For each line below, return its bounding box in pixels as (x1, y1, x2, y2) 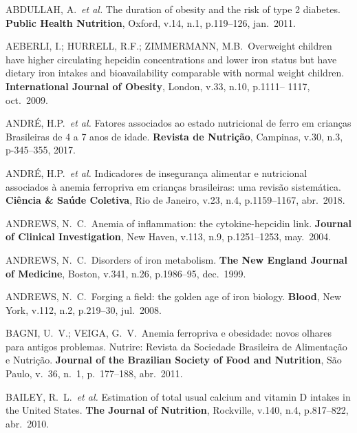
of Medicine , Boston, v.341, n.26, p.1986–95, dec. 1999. (6, 266, 246, 280)
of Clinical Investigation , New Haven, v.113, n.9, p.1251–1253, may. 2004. (6, 229, 332, 244)
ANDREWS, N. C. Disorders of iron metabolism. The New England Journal (6, 252, 347, 266)
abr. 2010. (6, 416, 50, 430)
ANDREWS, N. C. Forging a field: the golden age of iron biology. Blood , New (6, 289, 342, 304)
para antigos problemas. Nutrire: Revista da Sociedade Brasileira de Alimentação (6, 339, 347, 353)
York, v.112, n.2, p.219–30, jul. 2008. (6, 302, 162, 317)
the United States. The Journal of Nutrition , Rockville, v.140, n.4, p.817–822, (6, 403, 349, 417)
